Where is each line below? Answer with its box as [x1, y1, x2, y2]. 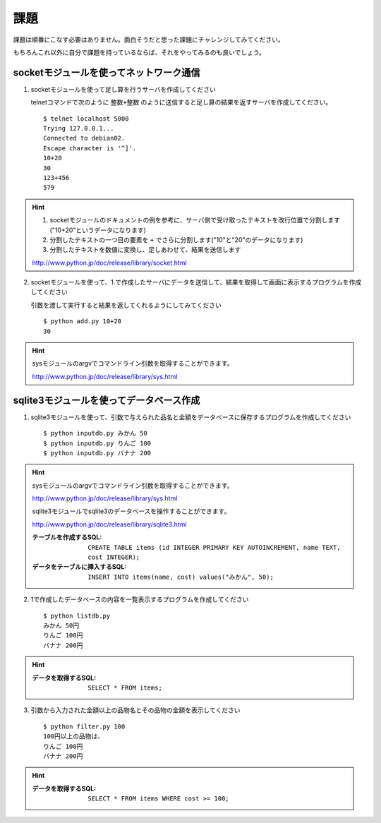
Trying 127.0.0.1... [43, 124, 114, 133]
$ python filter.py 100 [43, 722, 126, 731]
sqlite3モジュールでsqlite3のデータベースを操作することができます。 [32, 507, 231, 515]
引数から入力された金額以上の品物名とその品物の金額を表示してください [30, 706, 241, 714]
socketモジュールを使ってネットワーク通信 [13, 66, 200, 78]
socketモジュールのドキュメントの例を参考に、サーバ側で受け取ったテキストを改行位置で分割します [49, 216, 340, 224]
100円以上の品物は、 [43, 733, 104, 740]
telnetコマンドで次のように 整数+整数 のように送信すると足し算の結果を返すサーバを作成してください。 [30, 98, 332, 107]
